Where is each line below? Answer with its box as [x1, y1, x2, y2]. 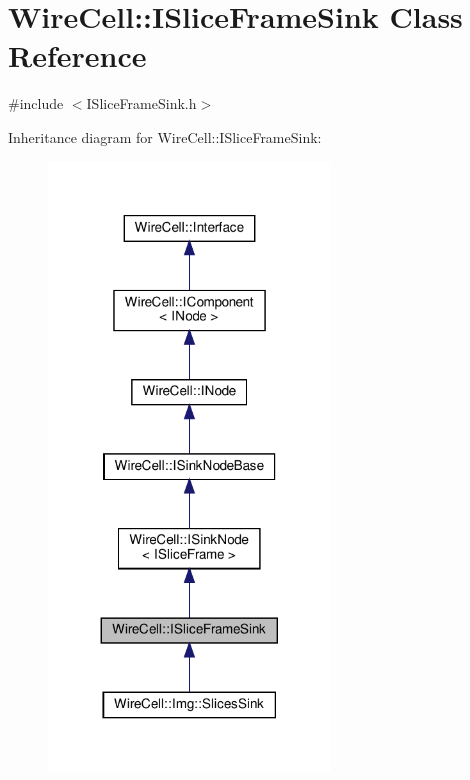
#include [8, 93, 64, 114]
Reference [8, 35, 147, 76]
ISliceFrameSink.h [86, 93, 197, 114]
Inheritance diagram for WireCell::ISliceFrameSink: [8, 126, 322, 147]
